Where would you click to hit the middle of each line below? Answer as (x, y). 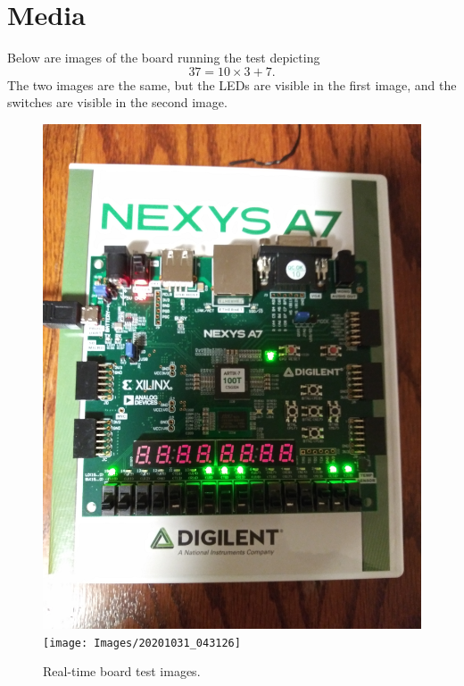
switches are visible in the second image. (117, 102)
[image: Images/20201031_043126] (142, 643)
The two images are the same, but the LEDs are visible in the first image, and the (232, 84)
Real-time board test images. (122, 671)
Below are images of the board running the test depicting (164, 58)
